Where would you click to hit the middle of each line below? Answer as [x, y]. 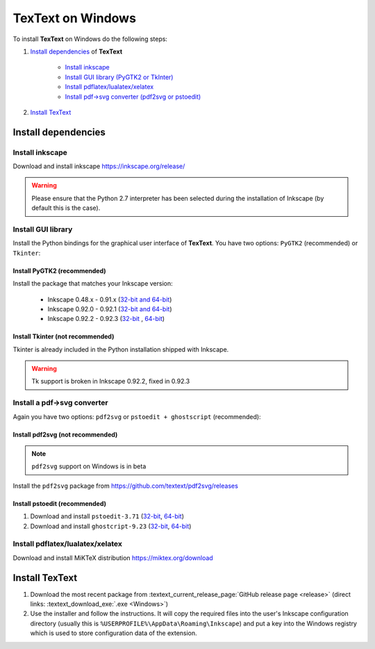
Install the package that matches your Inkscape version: [93, 284]
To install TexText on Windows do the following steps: [90, 39]
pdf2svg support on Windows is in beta [89, 466]
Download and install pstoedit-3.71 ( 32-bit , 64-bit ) [107, 516]
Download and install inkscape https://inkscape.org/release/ [99, 166]
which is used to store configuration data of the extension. [114, 633]
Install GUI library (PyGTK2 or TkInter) [119, 77]
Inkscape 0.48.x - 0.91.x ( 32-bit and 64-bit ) [110, 299]
